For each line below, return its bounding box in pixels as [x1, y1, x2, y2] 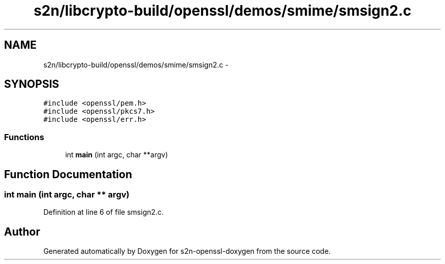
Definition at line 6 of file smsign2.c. [43, 208, 164, 217]
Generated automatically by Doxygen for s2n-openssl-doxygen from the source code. [43, 247, 331, 256]
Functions [4, 131, 44, 142]
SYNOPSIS [4, 78, 59, 91]
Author [4, 225, 40, 238]
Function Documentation [4, 168, 132, 181]
